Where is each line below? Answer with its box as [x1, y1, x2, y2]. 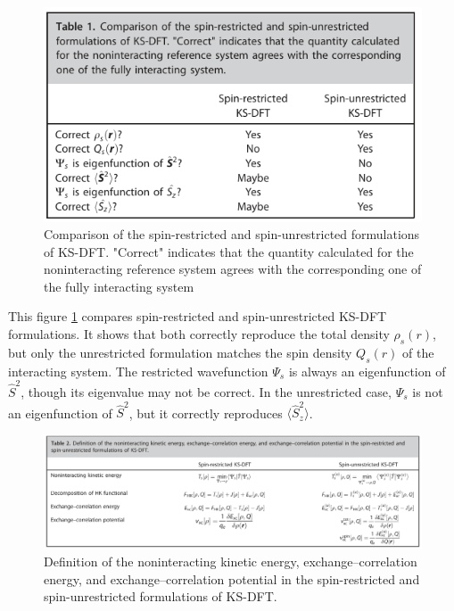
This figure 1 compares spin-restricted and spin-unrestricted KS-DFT [8, 307, 387, 326]
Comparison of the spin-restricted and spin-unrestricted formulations [44, 225, 420, 244]
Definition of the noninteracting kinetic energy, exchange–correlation [44, 552, 417, 571]
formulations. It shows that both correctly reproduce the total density [8, 325, 390, 343]
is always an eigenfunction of [288, 361, 446, 380]
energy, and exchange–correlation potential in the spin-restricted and [44, 569, 420, 588]
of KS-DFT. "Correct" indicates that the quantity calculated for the [44, 242, 414, 260]
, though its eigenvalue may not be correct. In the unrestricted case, [21, 382, 392, 400]
